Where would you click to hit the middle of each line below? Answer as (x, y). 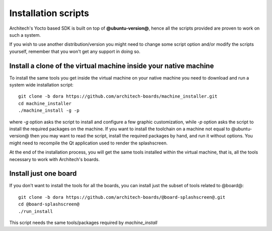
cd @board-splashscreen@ (49, 204)
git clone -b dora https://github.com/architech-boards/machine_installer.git (118, 96)
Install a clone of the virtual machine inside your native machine (112, 66)
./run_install (36, 211)
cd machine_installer (45, 103)
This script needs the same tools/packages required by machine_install (83, 222)
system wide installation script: (42, 85)
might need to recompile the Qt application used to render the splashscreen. (89, 143)
